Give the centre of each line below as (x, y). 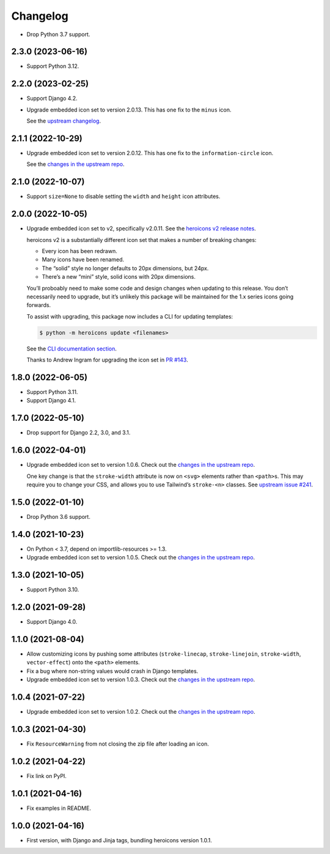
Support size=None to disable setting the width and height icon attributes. (123, 197)
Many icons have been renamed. (83, 260)
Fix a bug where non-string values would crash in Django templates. (112, 671)
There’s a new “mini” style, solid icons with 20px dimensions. (119, 277)
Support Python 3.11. (52, 392)
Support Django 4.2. (52, 99)
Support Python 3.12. (53, 66)
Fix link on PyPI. (47, 776)
